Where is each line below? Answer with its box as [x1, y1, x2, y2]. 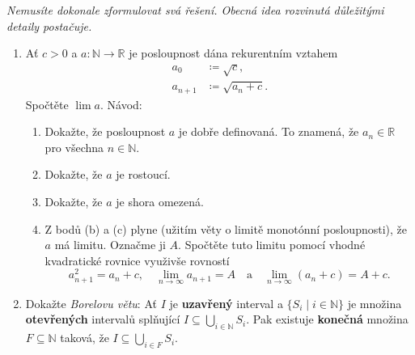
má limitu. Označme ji [54, 236, 166, 253]
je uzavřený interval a [169, 294, 283, 311]
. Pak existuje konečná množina [246, 311, 409, 328]
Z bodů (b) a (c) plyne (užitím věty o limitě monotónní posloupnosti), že [44, 220, 407, 237]
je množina [347, 294, 402, 311]
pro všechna [44, 138, 104, 155]
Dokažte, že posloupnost [44, 123, 166, 140]
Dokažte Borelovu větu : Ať [25, 294, 157, 311]
